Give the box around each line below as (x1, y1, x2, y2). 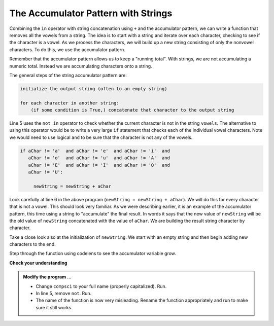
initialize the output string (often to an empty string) (20, 86, 167, 91)
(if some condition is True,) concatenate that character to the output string (30, 107, 234, 113)
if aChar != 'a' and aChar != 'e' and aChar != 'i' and (20, 148, 170, 154)
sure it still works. (36, 304, 73, 310)
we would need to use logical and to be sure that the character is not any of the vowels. (9, 134, 193, 140)
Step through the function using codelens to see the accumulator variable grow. (9, 250, 176, 257)
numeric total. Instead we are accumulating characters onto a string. (9, 63, 152, 69)
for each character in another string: (20, 100, 119, 106)
